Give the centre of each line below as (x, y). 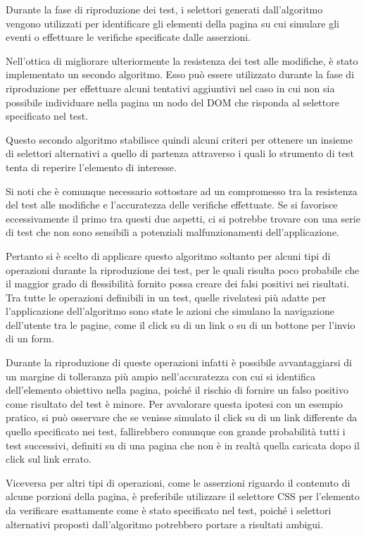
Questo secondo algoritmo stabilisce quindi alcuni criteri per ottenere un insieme (179, 139)
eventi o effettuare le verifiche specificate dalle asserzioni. (128, 37)
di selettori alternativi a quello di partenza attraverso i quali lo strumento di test (180, 153)
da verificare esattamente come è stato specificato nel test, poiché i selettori (169, 510)
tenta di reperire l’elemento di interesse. (91, 167)
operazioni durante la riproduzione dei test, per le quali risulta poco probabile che (183, 269)
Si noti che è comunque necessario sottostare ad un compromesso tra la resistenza (182, 191)
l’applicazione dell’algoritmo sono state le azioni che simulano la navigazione (170, 311)
